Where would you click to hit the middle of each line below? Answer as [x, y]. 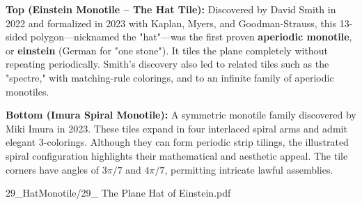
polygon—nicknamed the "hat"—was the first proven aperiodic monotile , [191, 37]
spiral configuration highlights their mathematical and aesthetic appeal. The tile [177, 155]
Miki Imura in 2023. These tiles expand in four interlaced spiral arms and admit [176, 128]
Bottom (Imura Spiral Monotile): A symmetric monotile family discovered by [181, 115]
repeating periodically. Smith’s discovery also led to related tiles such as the [167, 64]
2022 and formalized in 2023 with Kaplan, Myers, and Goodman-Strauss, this [171, 23]
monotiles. [27, 91]
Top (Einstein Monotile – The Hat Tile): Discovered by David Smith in [171, 9]
